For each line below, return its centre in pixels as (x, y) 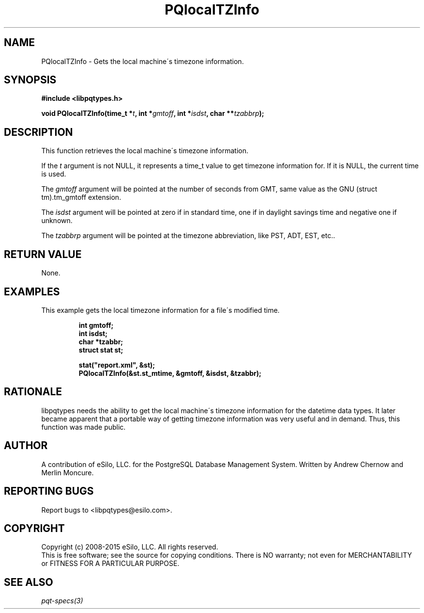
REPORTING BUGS (49, 491)
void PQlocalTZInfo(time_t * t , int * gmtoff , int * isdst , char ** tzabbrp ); (153, 113)
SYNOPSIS (30, 80)
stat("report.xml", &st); (117, 365)
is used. (54, 174)
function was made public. (83, 427)
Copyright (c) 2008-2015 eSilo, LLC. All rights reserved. (130, 547)
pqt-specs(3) (62, 601)
